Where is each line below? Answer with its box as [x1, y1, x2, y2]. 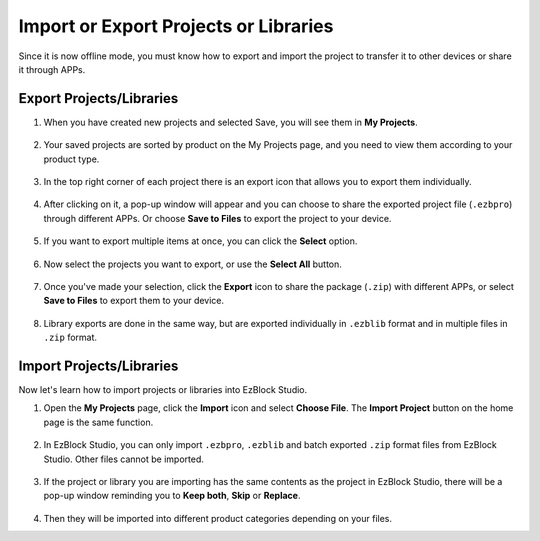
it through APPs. [18, 63, 86, 75]
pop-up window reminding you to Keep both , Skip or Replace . [43, 490, 301, 502]
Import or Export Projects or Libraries [18, 15, 334, 37]
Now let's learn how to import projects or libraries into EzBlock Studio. [18, 384, 308, 396]
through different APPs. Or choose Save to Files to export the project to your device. [43, 212, 392, 224]
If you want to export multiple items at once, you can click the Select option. [43, 235, 358, 247]
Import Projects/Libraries [18, 357, 179, 374]
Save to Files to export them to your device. [43, 295, 225, 307]
